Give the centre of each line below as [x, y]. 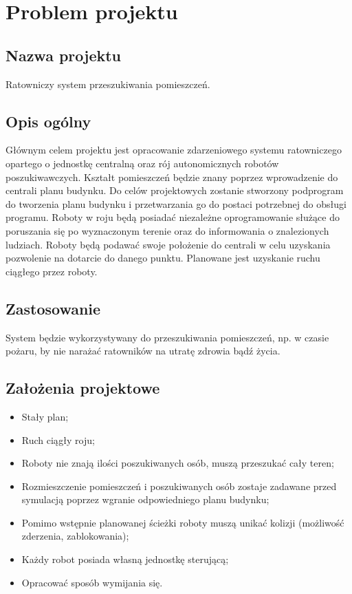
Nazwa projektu [64, 55]
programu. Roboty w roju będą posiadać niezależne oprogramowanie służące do [173, 217]
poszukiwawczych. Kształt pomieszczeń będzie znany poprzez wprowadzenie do [172, 177]
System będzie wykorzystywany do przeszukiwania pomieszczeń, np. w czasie [167, 337]
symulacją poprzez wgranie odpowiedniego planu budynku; [145, 499]
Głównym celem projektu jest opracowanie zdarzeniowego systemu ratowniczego [174, 150]
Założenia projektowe [83, 388]
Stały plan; [45, 416]
